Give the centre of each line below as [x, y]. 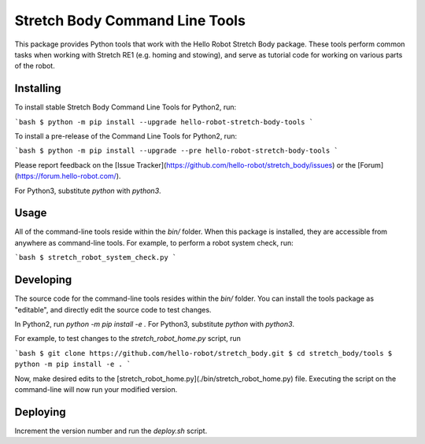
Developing [43, 280]
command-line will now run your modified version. [96, 389]
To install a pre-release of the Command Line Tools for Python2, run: [126, 136]
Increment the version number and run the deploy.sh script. [111, 431]
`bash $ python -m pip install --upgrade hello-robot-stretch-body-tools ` [164, 122]
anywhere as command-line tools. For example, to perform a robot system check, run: [154, 242]
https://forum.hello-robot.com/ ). [69, 176]
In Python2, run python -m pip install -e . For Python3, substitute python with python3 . [155, 324]
